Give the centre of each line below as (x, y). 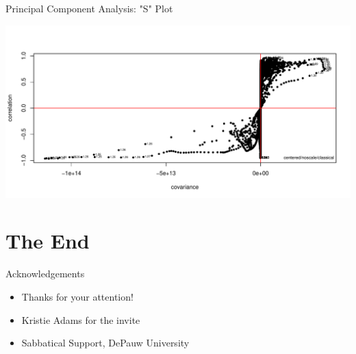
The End (48, 241)
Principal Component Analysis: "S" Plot (89, 8)
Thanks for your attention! (77, 296)
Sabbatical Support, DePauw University (105, 343)
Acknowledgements (45, 274)
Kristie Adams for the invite (81, 319)
